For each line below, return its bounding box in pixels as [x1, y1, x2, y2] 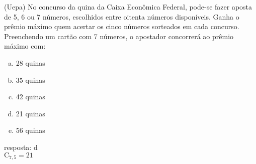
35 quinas [16, 74, 45, 85]
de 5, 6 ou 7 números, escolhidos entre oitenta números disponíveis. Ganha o [4, 11, 239, 22]
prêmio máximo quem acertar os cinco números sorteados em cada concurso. [4, 21, 239, 32]
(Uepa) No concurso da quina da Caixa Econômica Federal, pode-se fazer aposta [4, 2, 252, 12]
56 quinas [16, 125, 45, 135]
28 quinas [16, 57, 45, 68]
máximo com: [4, 41, 46, 51]
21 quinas [16, 108, 45, 118]
